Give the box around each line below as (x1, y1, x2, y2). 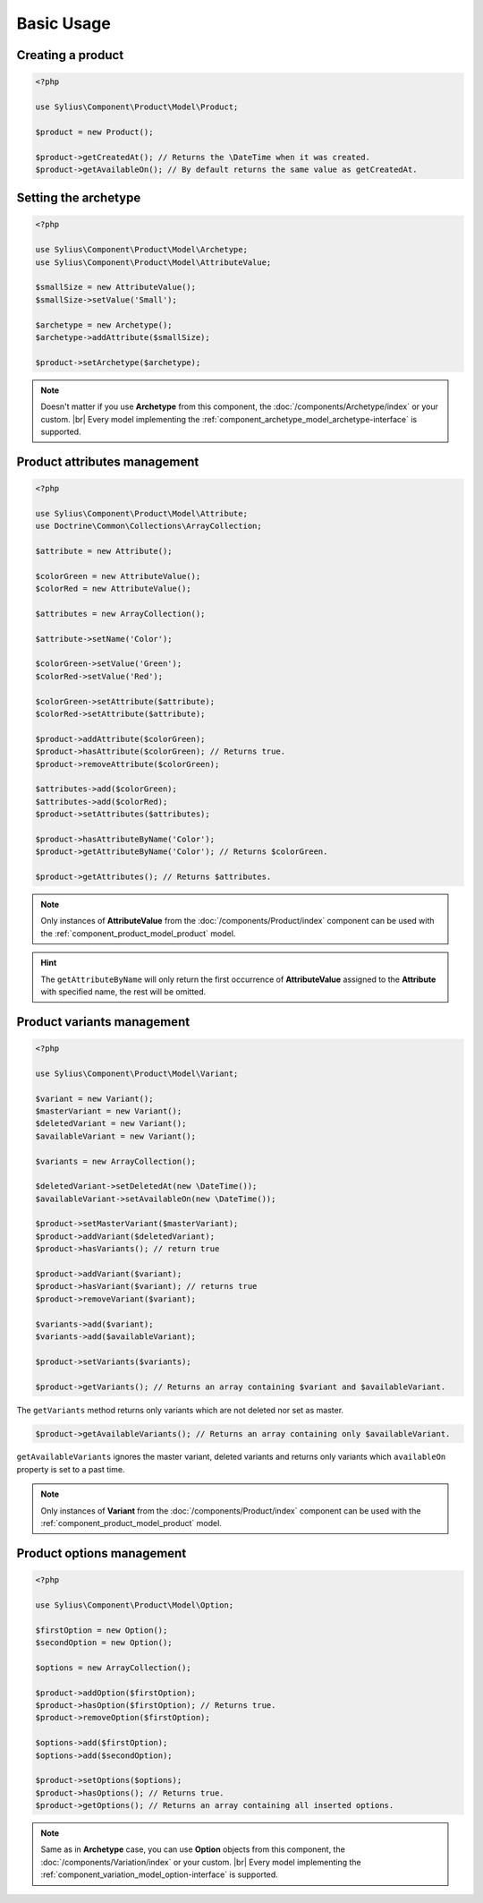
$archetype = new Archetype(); (35, 320, 174, 330)
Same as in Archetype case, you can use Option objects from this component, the (40, 1844, 346, 1855)
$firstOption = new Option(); (35, 1625, 168, 1635)
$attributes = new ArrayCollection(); (35, 609, 206, 619)
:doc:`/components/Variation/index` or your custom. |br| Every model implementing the (40, 1856, 361, 1867)
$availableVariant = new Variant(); (35, 1131, 197, 1141)
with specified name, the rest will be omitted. (40, 986, 207, 997)
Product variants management (16, 1014, 191, 1029)
